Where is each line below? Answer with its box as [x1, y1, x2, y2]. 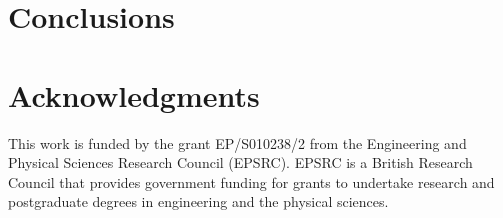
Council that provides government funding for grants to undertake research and [8, 171, 495, 192]
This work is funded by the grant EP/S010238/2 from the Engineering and [8, 132, 467, 153]
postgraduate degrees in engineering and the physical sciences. [8, 191, 389, 212]
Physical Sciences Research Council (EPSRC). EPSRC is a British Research [8, 152, 473, 173]
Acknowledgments [8, 74, 260, 115]
